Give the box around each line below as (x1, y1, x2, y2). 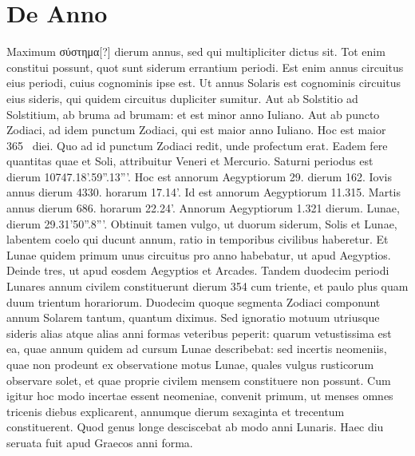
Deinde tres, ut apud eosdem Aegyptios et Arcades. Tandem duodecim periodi (6, 262, 389, 279)
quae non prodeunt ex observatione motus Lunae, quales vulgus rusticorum (6, 356, 374, 372)
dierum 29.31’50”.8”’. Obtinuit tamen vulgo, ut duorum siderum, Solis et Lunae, (6, 215, 397, 232)
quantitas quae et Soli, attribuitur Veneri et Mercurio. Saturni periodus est (6, 153, 373, 169)
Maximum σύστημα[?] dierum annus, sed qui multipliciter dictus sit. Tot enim (6, 43, 385, 60)
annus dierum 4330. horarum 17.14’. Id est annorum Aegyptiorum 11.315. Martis (6, 184, 401, 200)
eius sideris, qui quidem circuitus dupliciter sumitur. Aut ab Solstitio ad (6, 89, 358, 106)
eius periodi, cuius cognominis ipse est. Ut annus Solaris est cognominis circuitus (6, 74, 401, 91)
